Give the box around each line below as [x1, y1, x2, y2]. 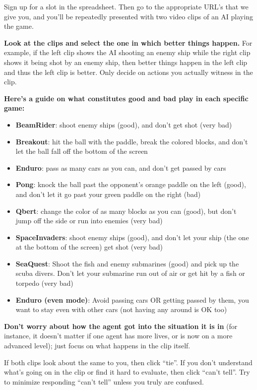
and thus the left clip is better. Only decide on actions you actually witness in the [4, 66, 253, 77]
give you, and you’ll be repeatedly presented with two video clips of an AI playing [4, 11, 253, 21]
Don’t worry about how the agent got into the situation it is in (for [4, 321, 238, 331]
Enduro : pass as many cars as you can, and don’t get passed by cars [15, 162, 226, 173]
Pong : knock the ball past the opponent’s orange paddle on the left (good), [15, 179, 246, 190]
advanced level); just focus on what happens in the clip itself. [4, 340, 191, 351]
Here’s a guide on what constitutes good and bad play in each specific [4, 93, 249, 103]
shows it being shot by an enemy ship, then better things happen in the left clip [4, 57, 248, 67]
